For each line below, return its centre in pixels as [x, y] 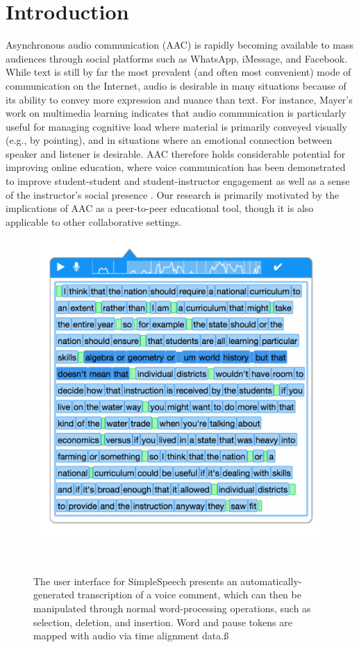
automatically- [271, 581]
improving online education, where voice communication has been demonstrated [176, 167]
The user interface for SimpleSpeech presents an [135, 581]
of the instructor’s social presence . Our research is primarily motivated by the [173, 194]
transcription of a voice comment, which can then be [189, 595]
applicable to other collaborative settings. [94, 221]
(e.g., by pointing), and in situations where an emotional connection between [169, 140]
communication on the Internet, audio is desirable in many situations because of [176, 85]
